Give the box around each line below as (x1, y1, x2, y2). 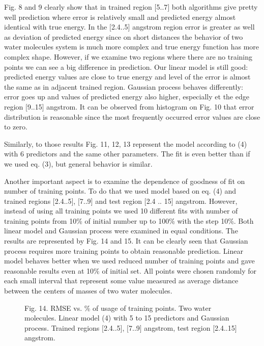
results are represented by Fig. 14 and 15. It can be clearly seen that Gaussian (4, 235, 248, 246)
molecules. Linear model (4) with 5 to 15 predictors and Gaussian (24, 312, 229, 323)
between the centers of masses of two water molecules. (4, 285, 172, 296)
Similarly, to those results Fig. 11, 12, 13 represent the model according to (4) (4, 138, 247, 149)
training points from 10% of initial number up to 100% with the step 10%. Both (4, 215, 254, 226)
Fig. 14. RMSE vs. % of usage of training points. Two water (24, 302, 212, 313)
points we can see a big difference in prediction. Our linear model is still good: (4, 61, 248, 72)
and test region (95, 195, 142, 206)
